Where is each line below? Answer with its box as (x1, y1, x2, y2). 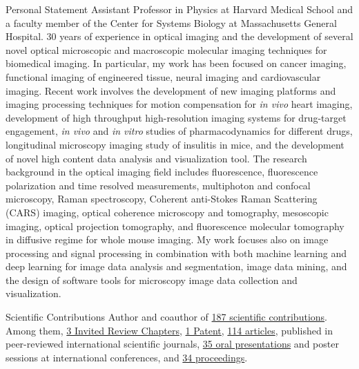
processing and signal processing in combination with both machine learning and (6, 245, 347, 260)
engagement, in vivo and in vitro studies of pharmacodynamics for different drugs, (6, 124, 353, 138)
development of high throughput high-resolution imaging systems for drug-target (6, 110, 347, 124)
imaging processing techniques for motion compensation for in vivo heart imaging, (6, 97, 353, 111)
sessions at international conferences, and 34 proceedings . (6, 350, 248, 364)
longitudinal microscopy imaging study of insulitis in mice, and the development (6, 137, 345, 151)
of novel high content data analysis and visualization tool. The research (6, 151, 307, 165)
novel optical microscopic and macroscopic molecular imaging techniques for (6, 42, 327, 57)
